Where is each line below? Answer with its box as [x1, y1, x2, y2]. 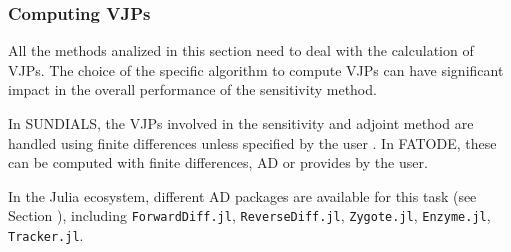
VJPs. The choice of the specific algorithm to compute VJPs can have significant [8, 59, 504, 80]
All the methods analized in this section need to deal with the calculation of [8, 40, 474, 61]
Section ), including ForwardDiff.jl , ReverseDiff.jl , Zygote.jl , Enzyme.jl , [8, 205, 491, 226]
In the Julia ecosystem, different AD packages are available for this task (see [8, 185, 477, 206]
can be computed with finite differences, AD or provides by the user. [8, 152, 428, 173]
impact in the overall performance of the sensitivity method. [8, 79, 377, 100]
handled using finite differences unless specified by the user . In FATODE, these [8, 132, 497, 153]
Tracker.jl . [8, 225, 84, 246]
